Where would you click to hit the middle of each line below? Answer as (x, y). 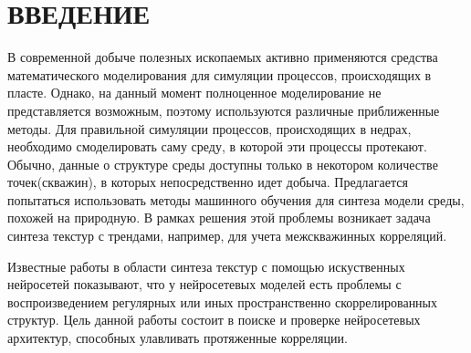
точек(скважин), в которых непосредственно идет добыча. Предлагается (208, 182)
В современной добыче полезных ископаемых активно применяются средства (223, 57)
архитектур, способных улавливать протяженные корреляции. (178, 338)
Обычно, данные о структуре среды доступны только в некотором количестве (223, 164)
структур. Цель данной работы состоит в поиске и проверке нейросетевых (214, 320)
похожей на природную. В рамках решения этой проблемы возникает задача (219, 218)
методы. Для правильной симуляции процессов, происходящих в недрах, (209, 128)
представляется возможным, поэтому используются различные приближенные (224, 110)
